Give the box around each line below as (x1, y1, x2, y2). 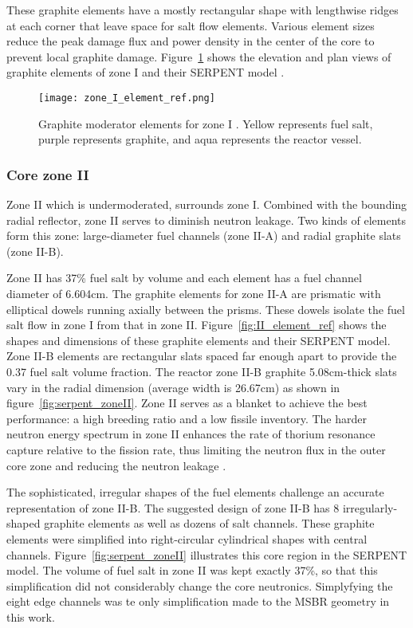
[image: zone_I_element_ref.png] (38, 92, 215, 104)
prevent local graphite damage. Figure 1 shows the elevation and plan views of (6, 48, 391, 65)
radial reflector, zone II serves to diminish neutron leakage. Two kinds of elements (6, 211, 407, 228)
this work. (6, 608, 55, 625)
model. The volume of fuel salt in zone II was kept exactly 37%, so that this (6, 562, 378, 579)
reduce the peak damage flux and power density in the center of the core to (6, 33, 375, 49)
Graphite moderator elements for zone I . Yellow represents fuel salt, (38, 115, 373, 131)
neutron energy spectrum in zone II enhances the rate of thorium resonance (6, 426, 376, 442)
